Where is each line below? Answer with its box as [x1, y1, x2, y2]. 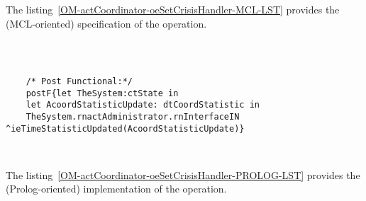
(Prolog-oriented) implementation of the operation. [6, 181, 227, 196]
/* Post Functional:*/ [26, 76, 133, 87]
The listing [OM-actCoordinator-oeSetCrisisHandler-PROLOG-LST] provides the [6, 167, 360, 182]
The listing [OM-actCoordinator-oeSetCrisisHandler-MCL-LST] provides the [6, 2, 340, 16]
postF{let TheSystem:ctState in [26, 88, 179, 98]
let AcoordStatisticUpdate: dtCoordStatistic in [26, 100, 260, 110]
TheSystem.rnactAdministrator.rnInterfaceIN [26, 112, 240, 122]
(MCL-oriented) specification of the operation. [6, 16, 207, 30]
